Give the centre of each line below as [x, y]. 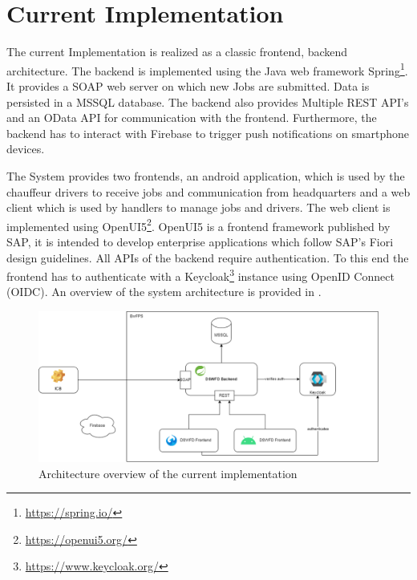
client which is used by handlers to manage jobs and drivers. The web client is [198, 207]
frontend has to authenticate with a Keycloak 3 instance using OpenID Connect [200, 275]
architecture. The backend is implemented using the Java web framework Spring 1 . [207, 69]
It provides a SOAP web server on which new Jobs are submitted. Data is [188, 85]
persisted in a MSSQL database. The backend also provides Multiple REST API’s [208, 101]
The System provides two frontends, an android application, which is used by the [206, 175]
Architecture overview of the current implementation [168, 473]
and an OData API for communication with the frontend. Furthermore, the [192, 118]
